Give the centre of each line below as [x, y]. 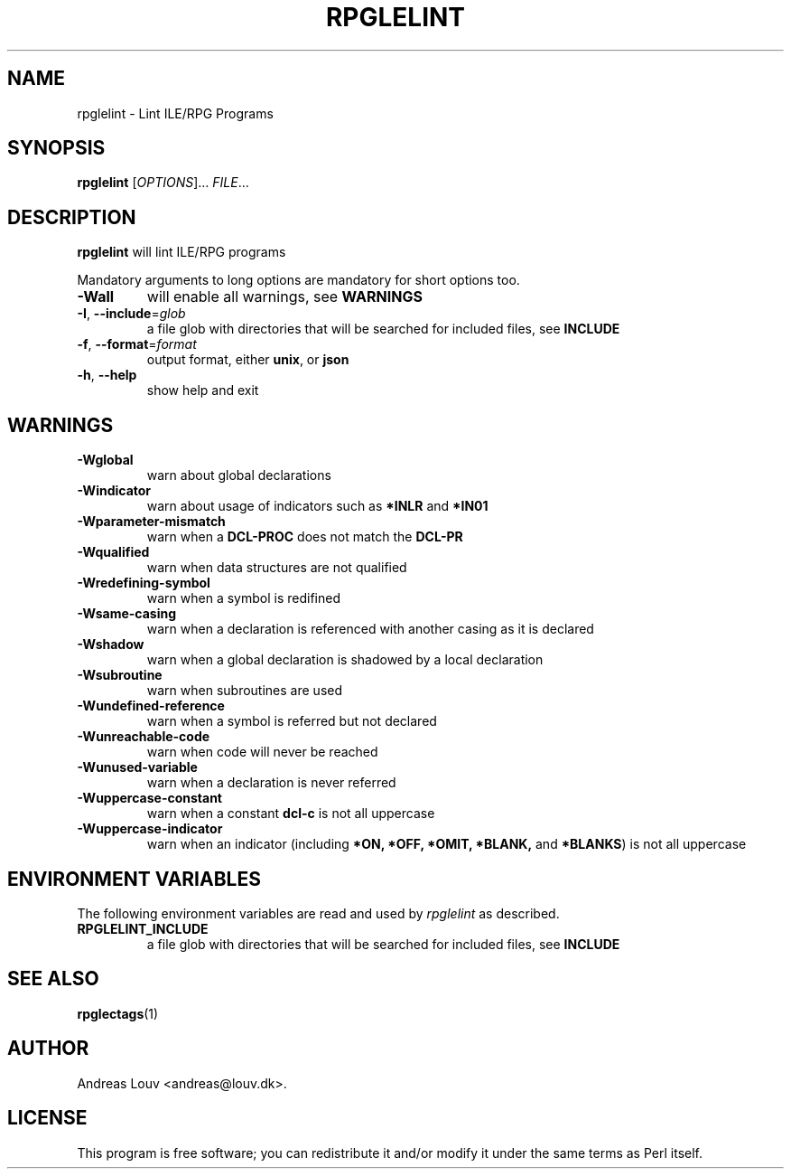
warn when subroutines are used [245, 691]
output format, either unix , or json [248, 360]
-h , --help [107, 375]
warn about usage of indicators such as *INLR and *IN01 [317, 506]
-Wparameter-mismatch [151, 522]
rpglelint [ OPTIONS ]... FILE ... [163, 183]
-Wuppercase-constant [149, 798]
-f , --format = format [137, 344]
